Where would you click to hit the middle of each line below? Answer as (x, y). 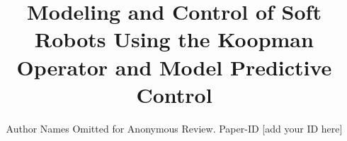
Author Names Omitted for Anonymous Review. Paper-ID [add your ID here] (174, 128)
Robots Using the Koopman (174, 39)
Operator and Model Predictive (174, 67)
